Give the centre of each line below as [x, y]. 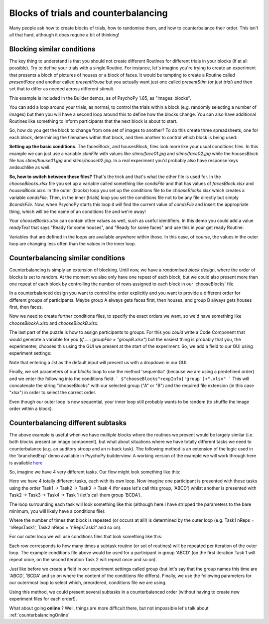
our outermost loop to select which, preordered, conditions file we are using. [88, 583]
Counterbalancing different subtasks [68, 423]
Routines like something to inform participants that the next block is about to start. [93, 121]
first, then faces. [26, 307]
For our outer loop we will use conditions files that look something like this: [86, 537]
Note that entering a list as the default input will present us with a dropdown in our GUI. [98, 362]
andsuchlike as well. [30, 168]
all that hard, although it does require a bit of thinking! [64, 34]
